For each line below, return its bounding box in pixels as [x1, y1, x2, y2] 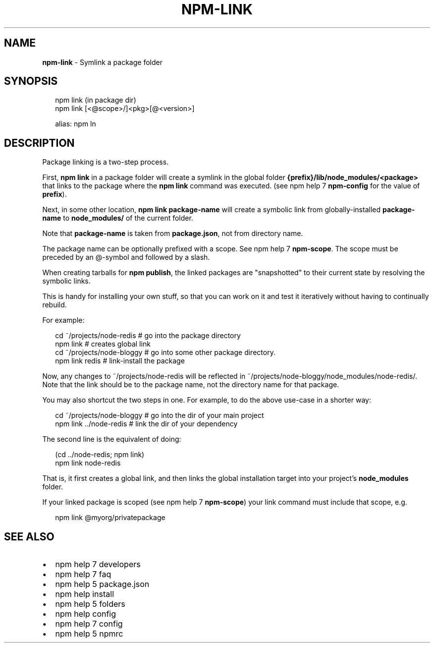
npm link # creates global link [55, 340, 151, 349]
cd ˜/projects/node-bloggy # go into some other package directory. [55, 348, 275, 357]
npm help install [55, 589, 114, 599]
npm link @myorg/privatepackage [55, 513, 165, 522]
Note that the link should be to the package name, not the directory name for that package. [42, 380, 339, 389]
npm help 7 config [55, 619, 123, 629]
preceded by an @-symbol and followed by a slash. [42, 253, 210, 262]
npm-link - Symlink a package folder [42, 58, 163, 66]
